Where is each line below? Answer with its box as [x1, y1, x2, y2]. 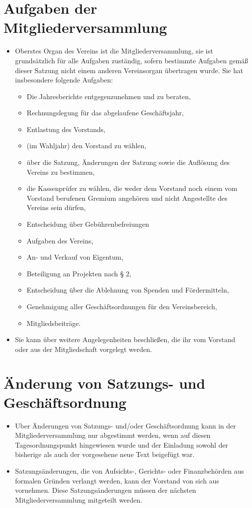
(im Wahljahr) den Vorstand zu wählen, [26, 140, 147, 151]
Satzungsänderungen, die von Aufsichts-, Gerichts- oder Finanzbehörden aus [15, 466, 244, 476]
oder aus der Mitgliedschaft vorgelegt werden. [15, 344, 152, 354]
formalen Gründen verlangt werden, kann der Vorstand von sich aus [15, 475, 219, 485]
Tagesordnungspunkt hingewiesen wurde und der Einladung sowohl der [15, 439, 228, 450]
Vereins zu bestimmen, [26, 166, 95, 177]
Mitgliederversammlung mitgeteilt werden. [15, 494, 142, 505]
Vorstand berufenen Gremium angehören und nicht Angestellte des [26, 192, 227, 203]
